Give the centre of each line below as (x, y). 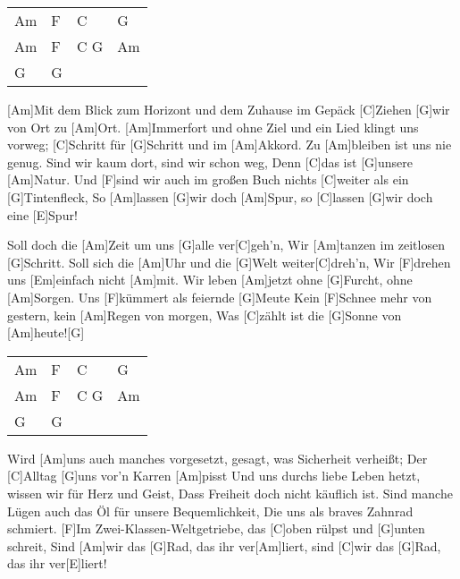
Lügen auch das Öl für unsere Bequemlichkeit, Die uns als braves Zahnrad (210, 511)
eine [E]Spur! (42, 214)
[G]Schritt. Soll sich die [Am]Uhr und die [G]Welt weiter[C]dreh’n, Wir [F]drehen (229, 262)
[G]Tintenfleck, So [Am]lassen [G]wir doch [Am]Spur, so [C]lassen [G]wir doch (220, 196)
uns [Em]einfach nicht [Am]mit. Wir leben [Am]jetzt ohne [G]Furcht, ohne (210, 280)
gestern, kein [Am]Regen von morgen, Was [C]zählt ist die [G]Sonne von (205, 315)
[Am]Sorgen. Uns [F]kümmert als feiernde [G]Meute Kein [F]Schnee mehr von (220, 297)
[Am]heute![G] (46, 332)
